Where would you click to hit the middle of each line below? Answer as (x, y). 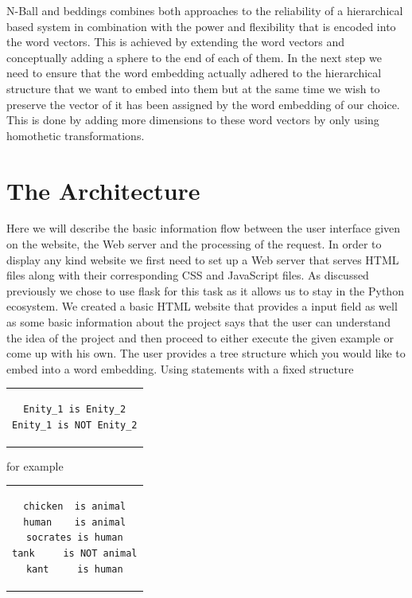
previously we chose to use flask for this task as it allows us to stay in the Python (205, 290)
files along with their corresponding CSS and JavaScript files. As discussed (188, 275)
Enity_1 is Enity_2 (75, 410)
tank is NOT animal (75, 553)
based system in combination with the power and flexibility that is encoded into (201, 26)
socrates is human (74, 538)
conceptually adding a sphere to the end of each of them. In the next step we (194, 57)
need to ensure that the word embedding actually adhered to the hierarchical (194, 73)
